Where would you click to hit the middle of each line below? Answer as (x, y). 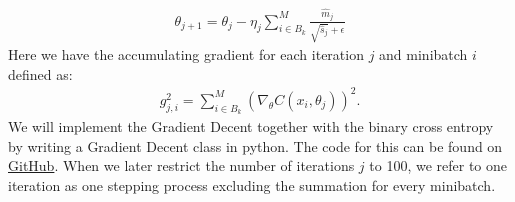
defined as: (40, 73)
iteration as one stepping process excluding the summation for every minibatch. (252, 184)
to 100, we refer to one (438, 165)
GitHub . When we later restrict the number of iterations (181, 165)
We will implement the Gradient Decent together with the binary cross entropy (251, 126)
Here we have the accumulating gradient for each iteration (186, 54)
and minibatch (423, 54)
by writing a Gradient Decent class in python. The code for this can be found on (255, 145)
